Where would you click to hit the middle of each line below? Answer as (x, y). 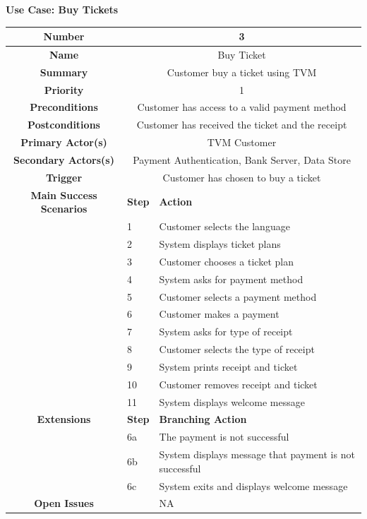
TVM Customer (242, 142)
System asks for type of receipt (226, 332)
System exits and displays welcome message (253, 485)
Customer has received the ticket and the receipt (242, 125)
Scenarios (64, 209)
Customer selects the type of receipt (237, 349)
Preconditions (64, 107)
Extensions (64, 419)
